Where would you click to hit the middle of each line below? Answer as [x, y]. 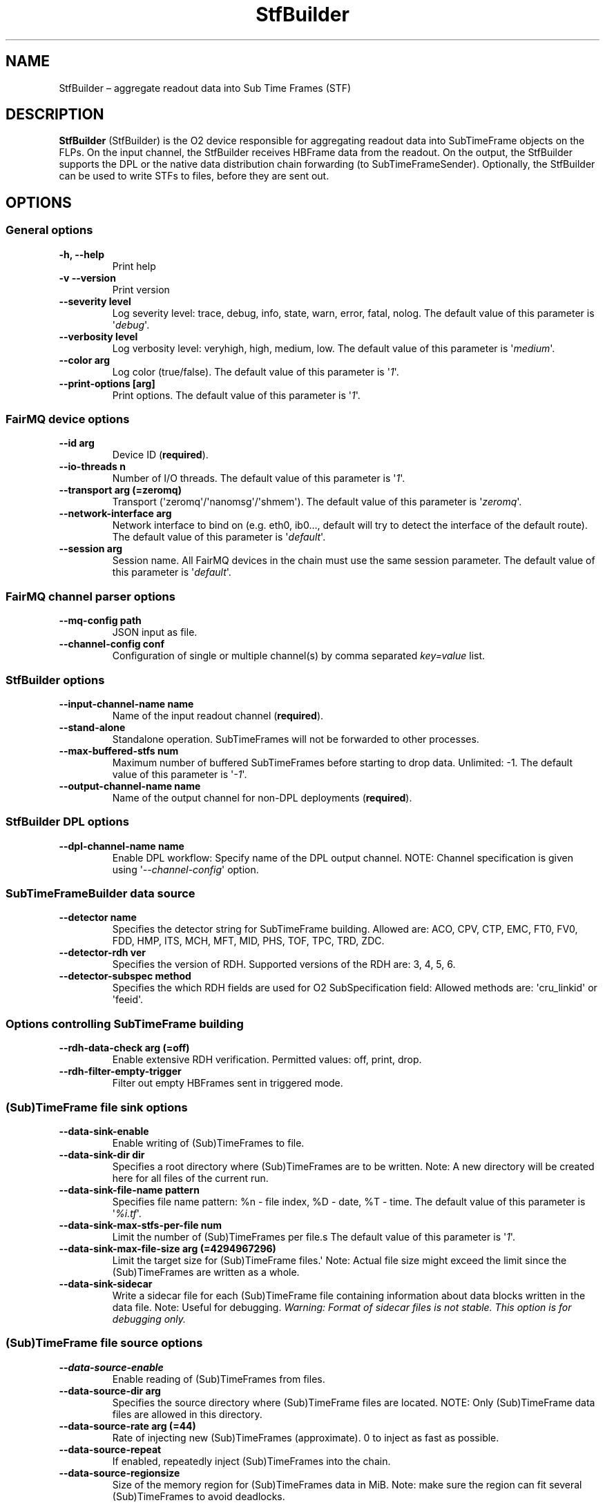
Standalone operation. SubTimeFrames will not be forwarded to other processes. [296, 739]
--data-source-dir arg [110, 1390]
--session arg [91, 549]
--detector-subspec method [125, 976]
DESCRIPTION [55, 115]
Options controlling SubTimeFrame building [125, 1023]
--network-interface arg [115, 514]
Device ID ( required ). [160, 455]
